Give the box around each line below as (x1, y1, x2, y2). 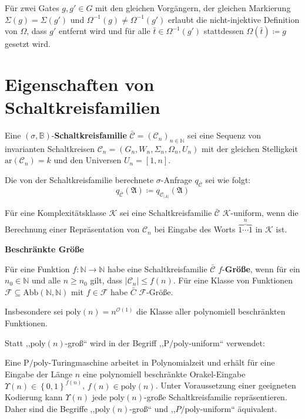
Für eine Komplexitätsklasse (5, 207, 106, 219)
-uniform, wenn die (230, 207, 299, 219)
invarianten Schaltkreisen (5, 142, 95, 154)
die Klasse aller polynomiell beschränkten (136, 305, 286, 317)
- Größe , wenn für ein (222, 262, 300, 275)
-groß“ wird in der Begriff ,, (65, 336, 164, 349)
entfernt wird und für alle (59, 25, 150, 37)
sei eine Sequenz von (187, 129, 262, 141)
